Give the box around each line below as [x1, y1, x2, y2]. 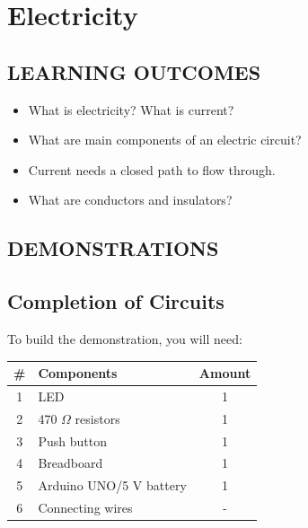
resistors [75, 409, 120, 427]
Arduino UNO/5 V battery [38, 476, 187, 495]
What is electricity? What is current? [28, 100, 234, 119]
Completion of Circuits [7, 287, 224, 315]
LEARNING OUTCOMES [7, 57, 261, 85]
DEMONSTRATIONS [7, 234, 219, 262]
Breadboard [38, 453, 103, 472]
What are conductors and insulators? [28, 190, 233, 209]
